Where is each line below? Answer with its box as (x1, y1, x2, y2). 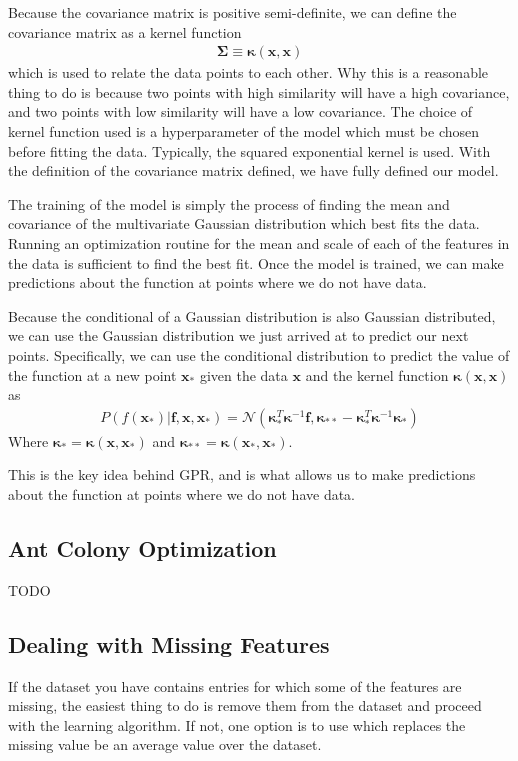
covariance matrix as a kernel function (8, 21, 242, 42)
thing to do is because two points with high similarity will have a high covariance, (8, 81, 510, 102)
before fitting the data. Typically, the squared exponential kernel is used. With (8, 140, 491, 161)
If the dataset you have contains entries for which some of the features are (8, 675, 462, 696)
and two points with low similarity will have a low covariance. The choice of (8, 101, 473, 122)
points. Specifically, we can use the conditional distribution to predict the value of (8, 344, 510, 365)
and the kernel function (305, 364, 449, 385)
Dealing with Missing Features (8, 628, 330, 659)
